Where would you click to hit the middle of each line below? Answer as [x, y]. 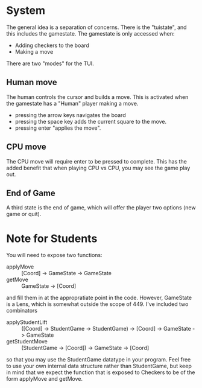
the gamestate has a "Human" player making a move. [72, 103]
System [26, 11]
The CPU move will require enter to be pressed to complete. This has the [96, 161]
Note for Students [52, 238]
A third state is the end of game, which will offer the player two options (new [101, 208]
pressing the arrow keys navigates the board [70, 115]
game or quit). [24, 214]
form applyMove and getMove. [45, 379]
